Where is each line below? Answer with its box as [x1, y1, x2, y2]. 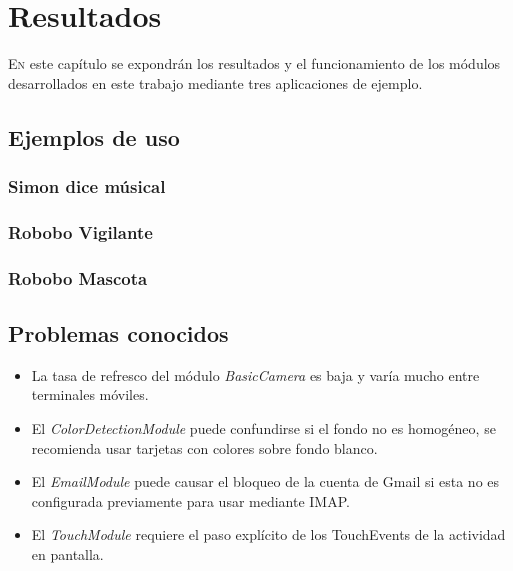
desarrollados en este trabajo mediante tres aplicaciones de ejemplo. [8, 72, 423, 93]
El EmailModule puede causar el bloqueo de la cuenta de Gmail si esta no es [31, 471, 500, 492]
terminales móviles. [31, 384, 149, 405]
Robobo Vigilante [8, 219, 153, 244]
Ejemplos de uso [8, 121, 180, 152]
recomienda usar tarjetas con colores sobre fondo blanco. [31, 437, 378, 458]
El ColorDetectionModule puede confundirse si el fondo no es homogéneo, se [31, 418, 496, 439]
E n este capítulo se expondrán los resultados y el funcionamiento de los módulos [8, 53, 501, 74]
